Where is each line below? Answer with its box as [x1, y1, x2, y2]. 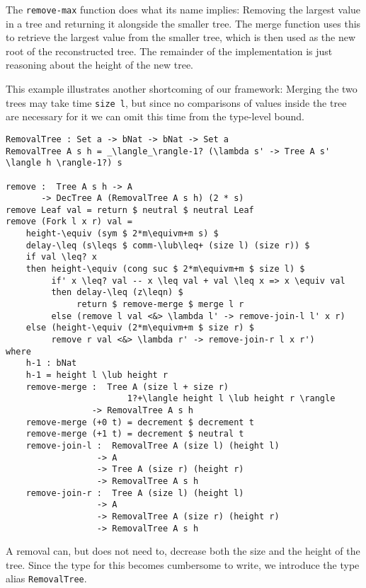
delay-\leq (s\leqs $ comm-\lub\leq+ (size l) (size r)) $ [25, 240, 310, 250]
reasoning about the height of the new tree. [6, 57, 193, 72]
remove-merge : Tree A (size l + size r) [25, 381, 229, 392]
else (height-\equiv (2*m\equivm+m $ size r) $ [25, 323, 254, 333]
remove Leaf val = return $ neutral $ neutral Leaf [6, 204, 254, 215]
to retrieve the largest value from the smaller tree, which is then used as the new [6, 30, 356, 45]
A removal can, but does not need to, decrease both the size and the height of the [6, 543, 360, 558]
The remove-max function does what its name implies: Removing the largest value [6, 2, 361, 16]
